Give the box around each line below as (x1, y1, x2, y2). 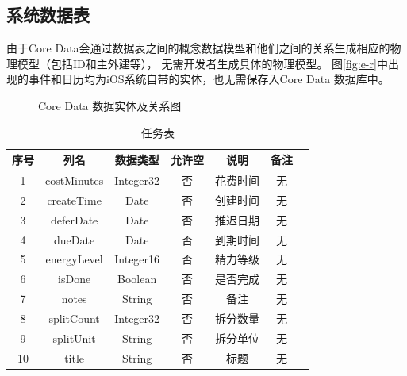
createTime (47, 191, 102, 208)
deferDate (50, 211, 98, 228)
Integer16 (114, 251, 160, 267)
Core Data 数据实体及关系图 (38, 97, 182, 113)
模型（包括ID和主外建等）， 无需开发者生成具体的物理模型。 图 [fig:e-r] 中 (17, 55, 388, 71)
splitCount (48, 309, 100, 326)
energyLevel (45, 251, 103, 267)
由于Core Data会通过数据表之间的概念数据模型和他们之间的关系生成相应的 (6, 40, 390, 56)
